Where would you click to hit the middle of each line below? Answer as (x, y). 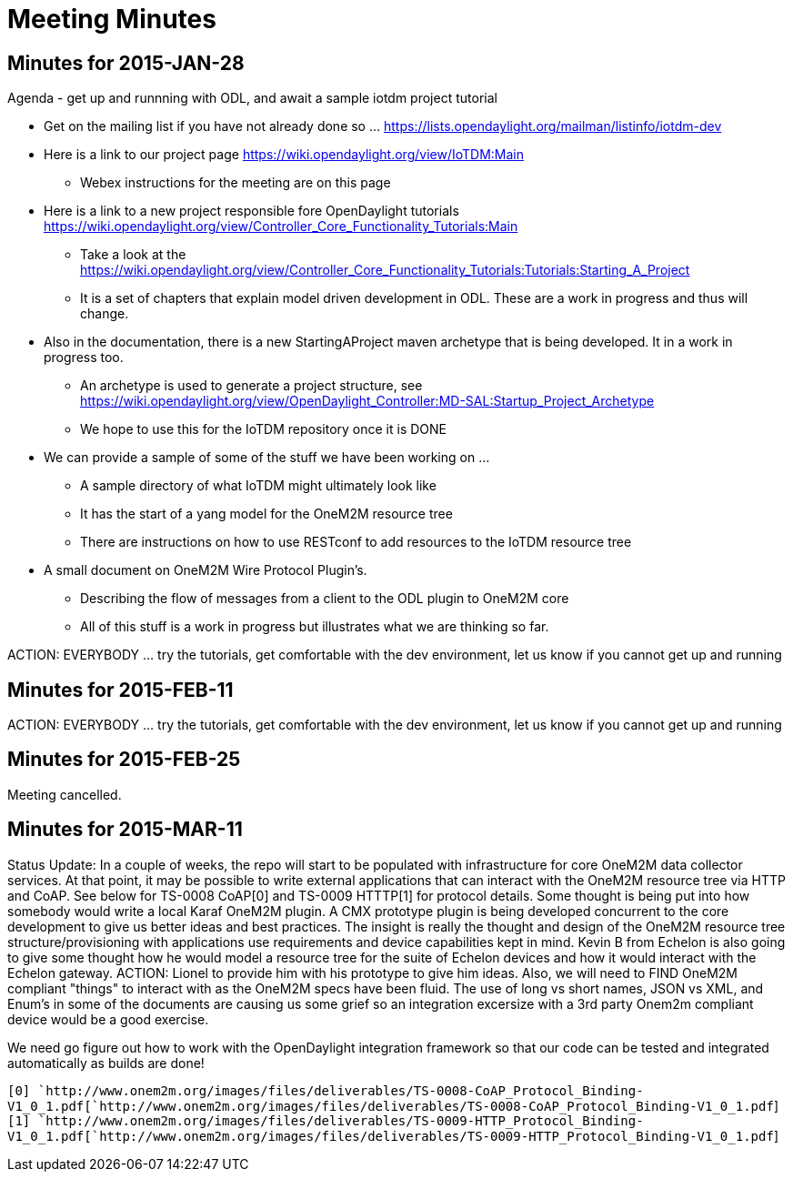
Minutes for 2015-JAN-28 (126, 63)
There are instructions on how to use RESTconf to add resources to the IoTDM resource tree (356, 542)
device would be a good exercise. (108, 1019)
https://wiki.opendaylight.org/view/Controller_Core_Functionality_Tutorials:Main (281, 227)
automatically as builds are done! (106, 1063)
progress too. (84, 358)
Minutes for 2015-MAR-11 (125, 830)
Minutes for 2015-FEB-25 (124, 760)
